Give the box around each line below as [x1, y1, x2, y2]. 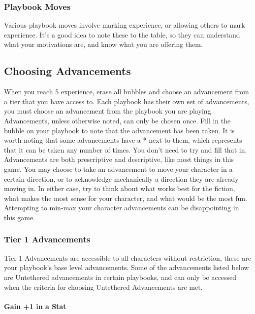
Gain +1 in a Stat [4, 301, 66, 311]
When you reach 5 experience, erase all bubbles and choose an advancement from [4, 86, 249, 97]
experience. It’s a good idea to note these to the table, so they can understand [4, 29, 240, 39]
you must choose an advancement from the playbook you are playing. [4, 106, 213, 116]
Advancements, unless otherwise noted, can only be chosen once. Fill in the [4, 115, 231, 125]
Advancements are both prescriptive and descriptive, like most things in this [4, 154, 234, 164]
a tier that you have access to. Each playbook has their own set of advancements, [4, 96, 249, 106]
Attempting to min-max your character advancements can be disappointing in [4, 202, 239, 213]
